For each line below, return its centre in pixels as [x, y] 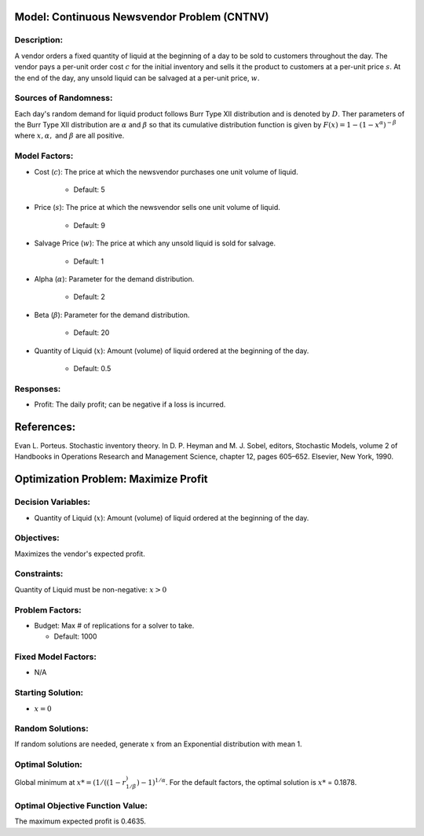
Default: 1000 [75, 636]
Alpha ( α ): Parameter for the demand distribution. [114, 278]
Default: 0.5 [92, 368]
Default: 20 [91, 333]
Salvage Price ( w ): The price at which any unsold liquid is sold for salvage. [155, 243]
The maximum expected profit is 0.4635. [80, 821]
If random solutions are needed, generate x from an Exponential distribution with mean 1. [158, 744]
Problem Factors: [48, 610]
